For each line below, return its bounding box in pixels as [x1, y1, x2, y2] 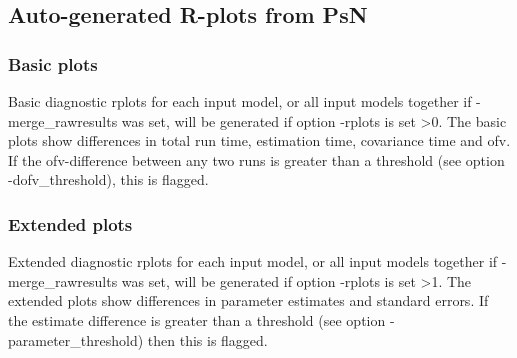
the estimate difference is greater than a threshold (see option [8, 309, 386, 330]
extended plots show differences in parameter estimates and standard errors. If [8, 290, 489, 311]
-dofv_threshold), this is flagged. [8, 169, 209, 190]
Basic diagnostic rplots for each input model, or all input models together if [8, 91, 472, 111]
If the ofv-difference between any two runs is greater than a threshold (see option [8, 149, 505, 170]
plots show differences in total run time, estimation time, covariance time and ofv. [8, 130, 511, 151]
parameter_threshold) [8, 329, 144, 350]
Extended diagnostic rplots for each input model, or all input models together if [8, 251, 498, 272]
